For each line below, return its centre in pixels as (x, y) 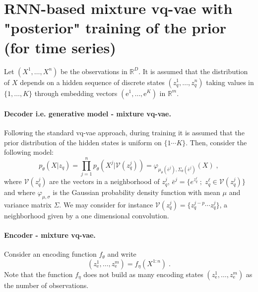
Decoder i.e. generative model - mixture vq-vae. (88, 114)
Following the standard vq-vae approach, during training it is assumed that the (124, 133)
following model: (29, 152)
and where (20, 192)
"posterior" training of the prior (115, 28)
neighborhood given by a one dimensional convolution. (87, 215)
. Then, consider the (216, 142)
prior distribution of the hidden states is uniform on (83, 142)
